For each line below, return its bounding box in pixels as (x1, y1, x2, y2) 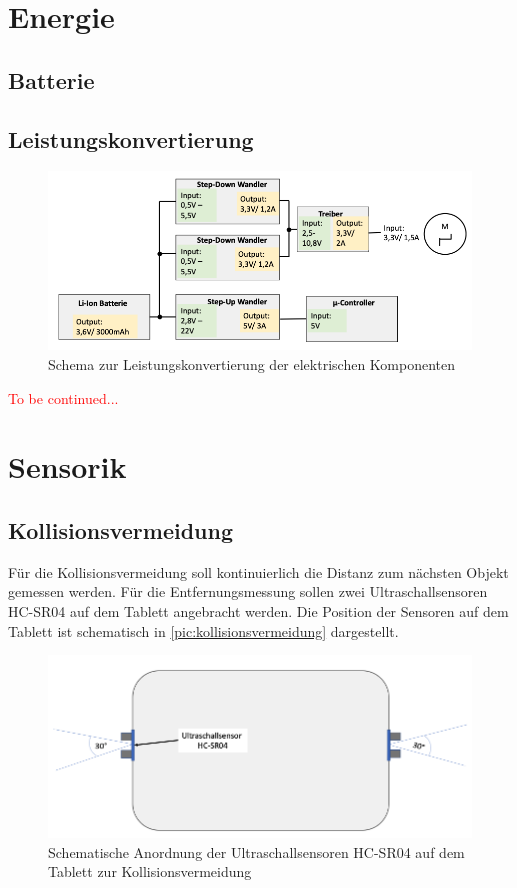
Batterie (8, 64, 95, 95)
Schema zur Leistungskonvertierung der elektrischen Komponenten (48, 354, 456, 375)
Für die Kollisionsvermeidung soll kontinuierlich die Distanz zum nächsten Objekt (8, 561, 509, 582)
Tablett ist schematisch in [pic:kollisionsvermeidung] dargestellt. (8, 620, 399, 641)
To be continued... (8, 387, 119, 408)
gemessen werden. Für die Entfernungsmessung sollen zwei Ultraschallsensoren (8, 581, 488, 602)
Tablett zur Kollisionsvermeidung (48, 861, 252, 882)
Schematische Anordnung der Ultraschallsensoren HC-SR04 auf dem (48, 841, 465, 862)
